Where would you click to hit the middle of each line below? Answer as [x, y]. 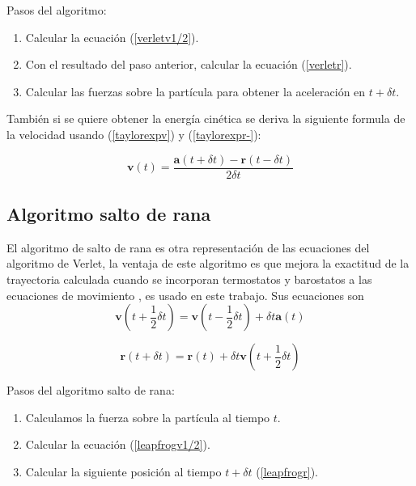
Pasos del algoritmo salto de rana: [91, 390]
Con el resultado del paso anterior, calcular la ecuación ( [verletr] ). [189, 64]
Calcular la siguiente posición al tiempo [123, 471]
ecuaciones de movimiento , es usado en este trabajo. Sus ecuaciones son [185, 295]
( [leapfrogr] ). [287, 471]
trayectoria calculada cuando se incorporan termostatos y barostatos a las [189, 279]
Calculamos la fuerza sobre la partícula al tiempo [148, 417]
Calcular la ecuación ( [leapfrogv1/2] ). [118, 444]
